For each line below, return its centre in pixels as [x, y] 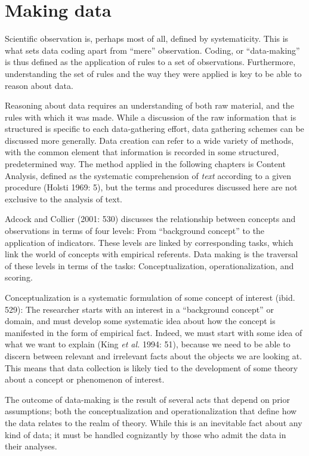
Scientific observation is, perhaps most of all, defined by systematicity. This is [147, 38]
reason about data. [39, 85]
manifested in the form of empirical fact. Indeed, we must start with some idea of [154, 332]
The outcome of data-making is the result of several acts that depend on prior [148, 399]
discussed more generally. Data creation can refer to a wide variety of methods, [149, 140]
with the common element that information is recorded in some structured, [142, 152]
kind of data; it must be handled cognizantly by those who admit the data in [146, 434]
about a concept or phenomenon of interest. [85, 379]
